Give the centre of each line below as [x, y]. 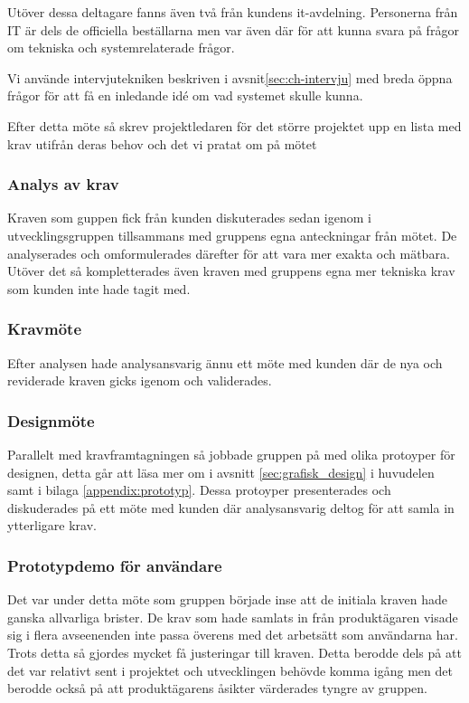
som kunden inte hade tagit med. [99, 288]
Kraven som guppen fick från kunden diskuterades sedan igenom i [189, 218]
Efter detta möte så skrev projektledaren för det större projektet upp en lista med [234, 125]
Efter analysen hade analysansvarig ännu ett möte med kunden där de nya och [225, 362]
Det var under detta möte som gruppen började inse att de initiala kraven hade [228, 599]
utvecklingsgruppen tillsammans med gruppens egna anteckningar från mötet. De [232, 235]
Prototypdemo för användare [115, 565]
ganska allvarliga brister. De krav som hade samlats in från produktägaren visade [233, 617]
